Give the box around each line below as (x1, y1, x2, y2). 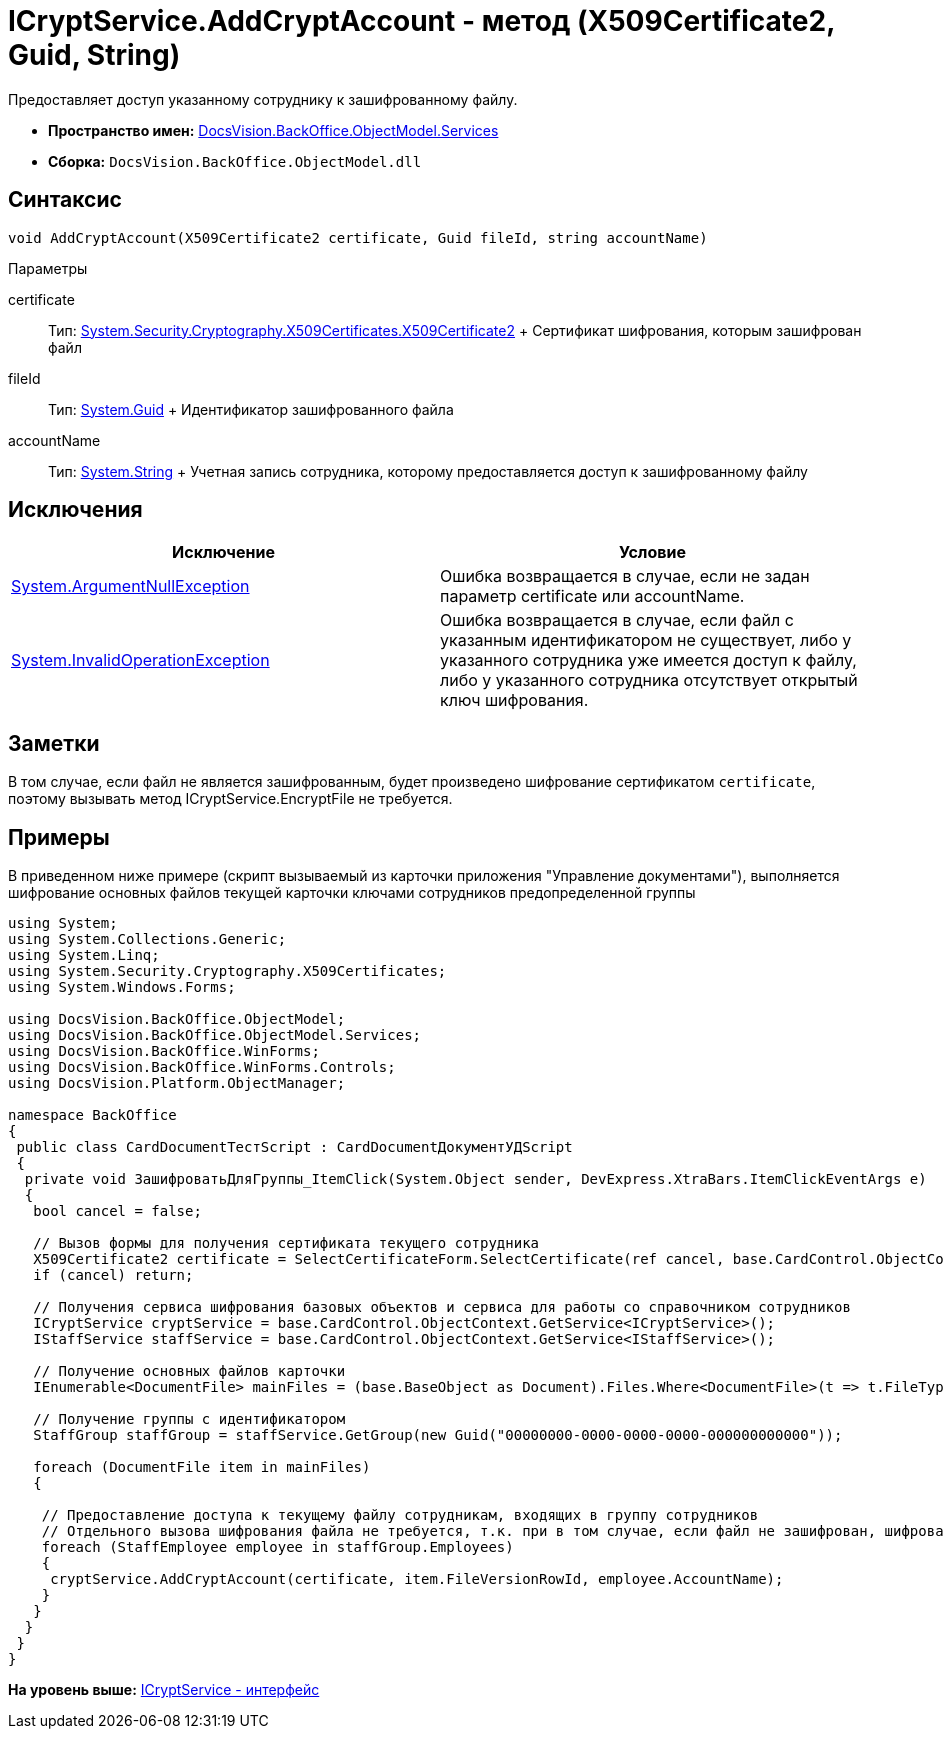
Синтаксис (8, 187, 122, 213)
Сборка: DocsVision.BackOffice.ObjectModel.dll (48, 152, 422, 170)
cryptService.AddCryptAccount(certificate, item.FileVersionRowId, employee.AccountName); (50, 1571, 784, 1588)
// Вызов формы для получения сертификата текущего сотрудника (33, 1235, 540, 1252)
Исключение (172, 542, 275, 563)
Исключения (8, 497, 143, 523)
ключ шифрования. (440, 690, 589, 711)
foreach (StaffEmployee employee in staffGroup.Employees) (41, 1539, 514, 1556)
